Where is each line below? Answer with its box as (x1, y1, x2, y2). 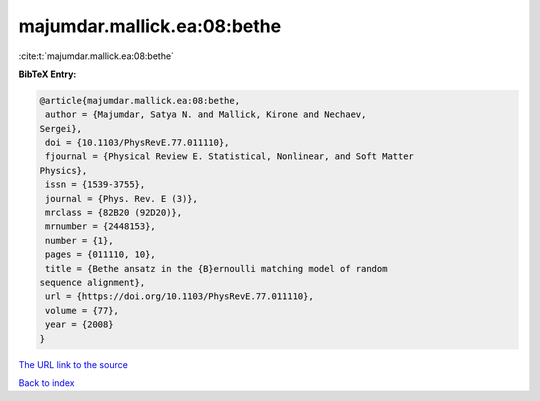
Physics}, (39, 165, 88, 176)
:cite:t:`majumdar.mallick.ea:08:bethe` (18, 50, 175, 62)
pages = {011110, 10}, (45, 249, 157, 260)
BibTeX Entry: (18, 68, 77, 80)
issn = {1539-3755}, (45, 179, 146, 190)
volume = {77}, (45, 305, 120, 316)
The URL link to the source (18, 358, 129, 370)
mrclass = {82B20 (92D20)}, (45, 207, 183, 219)
